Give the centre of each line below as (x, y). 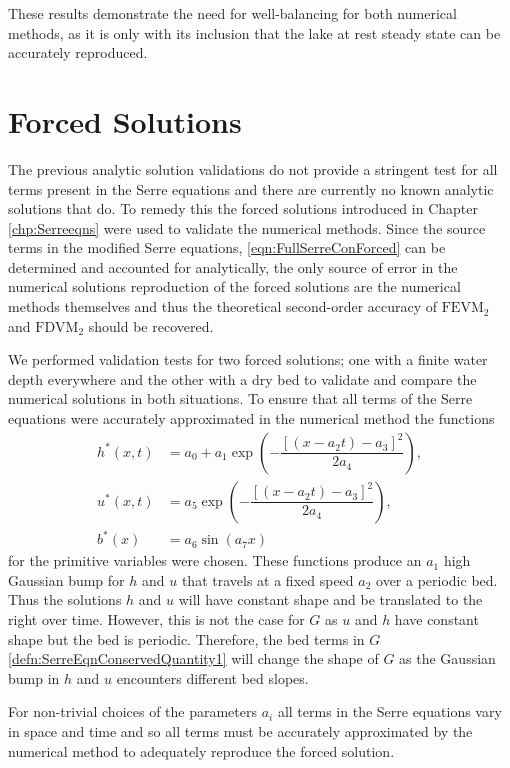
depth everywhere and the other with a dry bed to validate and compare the (242, 378)
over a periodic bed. (437, 579)
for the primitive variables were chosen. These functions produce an (215, 560)
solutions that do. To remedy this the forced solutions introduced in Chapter (243, 208)
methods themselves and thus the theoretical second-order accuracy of (223, 306)
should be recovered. (151, 325)
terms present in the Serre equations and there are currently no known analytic (251, 188)
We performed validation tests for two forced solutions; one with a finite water (248, 359)
